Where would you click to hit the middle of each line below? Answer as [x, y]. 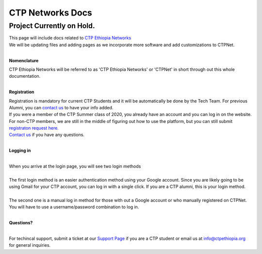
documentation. [25, 76]
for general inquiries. [30, 245]
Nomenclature [24, 60]
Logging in [20, 151]
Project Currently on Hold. [52, 26]
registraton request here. [34, 128]
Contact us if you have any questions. [47, 135]
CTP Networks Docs [50, 13]
